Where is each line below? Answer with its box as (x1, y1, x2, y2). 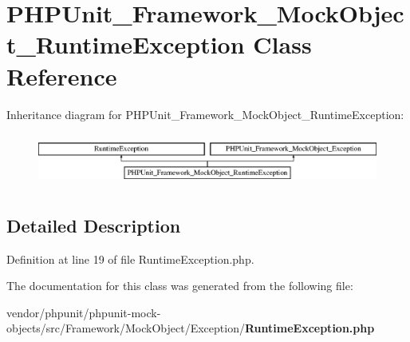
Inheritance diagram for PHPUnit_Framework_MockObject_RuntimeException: (6, 105, 404, 122)
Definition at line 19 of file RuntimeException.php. (6, 250, 254, 267)
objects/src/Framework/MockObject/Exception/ (6, 320, 245, 336)
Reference (6, 59, 117, 92)
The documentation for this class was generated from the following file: (6, 277, 353, 294)
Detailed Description (6, 213, 181, 237)
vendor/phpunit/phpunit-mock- (6, 304, 161, 320)
